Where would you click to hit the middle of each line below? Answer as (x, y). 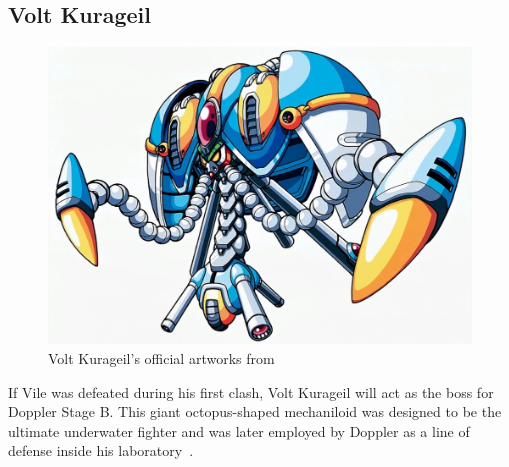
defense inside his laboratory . (101, 450)
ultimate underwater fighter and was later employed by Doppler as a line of (239, 430)
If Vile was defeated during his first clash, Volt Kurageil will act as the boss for (251, 391)
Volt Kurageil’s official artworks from (161, 358)
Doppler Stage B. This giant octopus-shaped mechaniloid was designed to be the (255, 411)
